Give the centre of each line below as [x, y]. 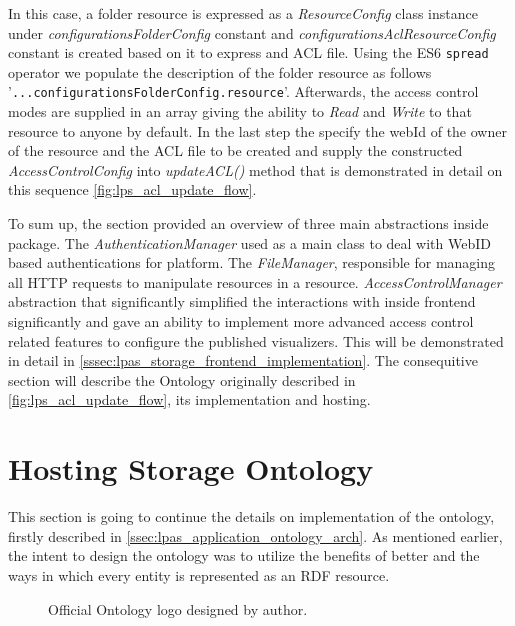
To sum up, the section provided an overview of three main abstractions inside [248, 223]
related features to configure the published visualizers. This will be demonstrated [256, 340]
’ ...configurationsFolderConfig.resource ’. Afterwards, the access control [243, 91]
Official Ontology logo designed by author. [178, 608]
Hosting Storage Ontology [191, 468]
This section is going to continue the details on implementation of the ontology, [251, 516]
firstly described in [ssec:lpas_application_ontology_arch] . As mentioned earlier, [255, 535]
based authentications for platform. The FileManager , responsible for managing [252, 262]
